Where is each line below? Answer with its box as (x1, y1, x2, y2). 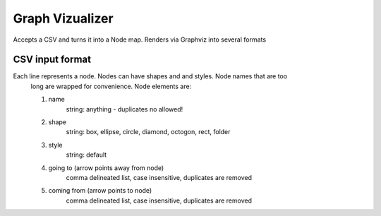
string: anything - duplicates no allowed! (66, 104, 183, 113)
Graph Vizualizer (13, 11, 114, 26)
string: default (66, 150, 107, 159)
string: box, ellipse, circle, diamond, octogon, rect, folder (66, 128, 231, 136)
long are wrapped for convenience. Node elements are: (30, 82, 192, 90)
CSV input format (13, 54, 92, 66)
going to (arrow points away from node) (48, 163, 164, 172)
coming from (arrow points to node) (48, 186, 152, 195)
